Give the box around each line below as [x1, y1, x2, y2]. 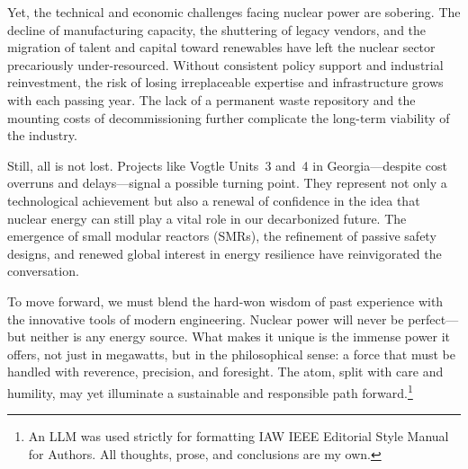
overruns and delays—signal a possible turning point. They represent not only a [7, 173, 447, 192]
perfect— [408, 309, 459, 328]
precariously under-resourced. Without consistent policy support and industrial [7, 55, 444, 74]
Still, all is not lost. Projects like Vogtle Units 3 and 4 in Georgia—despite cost [7, 155, 447, 174]
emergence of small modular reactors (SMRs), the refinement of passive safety [7, 226, 436, 245]
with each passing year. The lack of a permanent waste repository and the [7, 90, 416, 109]
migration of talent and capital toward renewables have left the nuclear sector [7, 38, 436, 57]
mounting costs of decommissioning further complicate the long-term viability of [7, 108, 450, 127]
